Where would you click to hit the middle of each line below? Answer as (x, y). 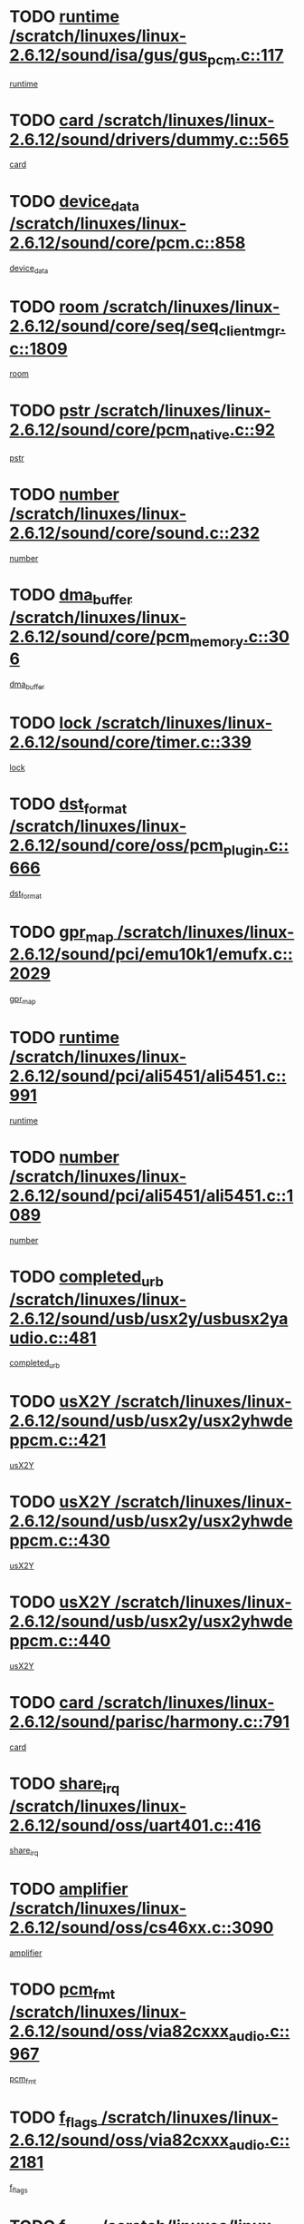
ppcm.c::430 (60, 1541)
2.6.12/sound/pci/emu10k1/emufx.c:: (152, 955)
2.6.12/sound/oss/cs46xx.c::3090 (142, 1928)
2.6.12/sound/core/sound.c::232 (135, 533)
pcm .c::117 (246, 57)
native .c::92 (233, 431)
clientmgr (249, 331)
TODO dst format (68, 805)
